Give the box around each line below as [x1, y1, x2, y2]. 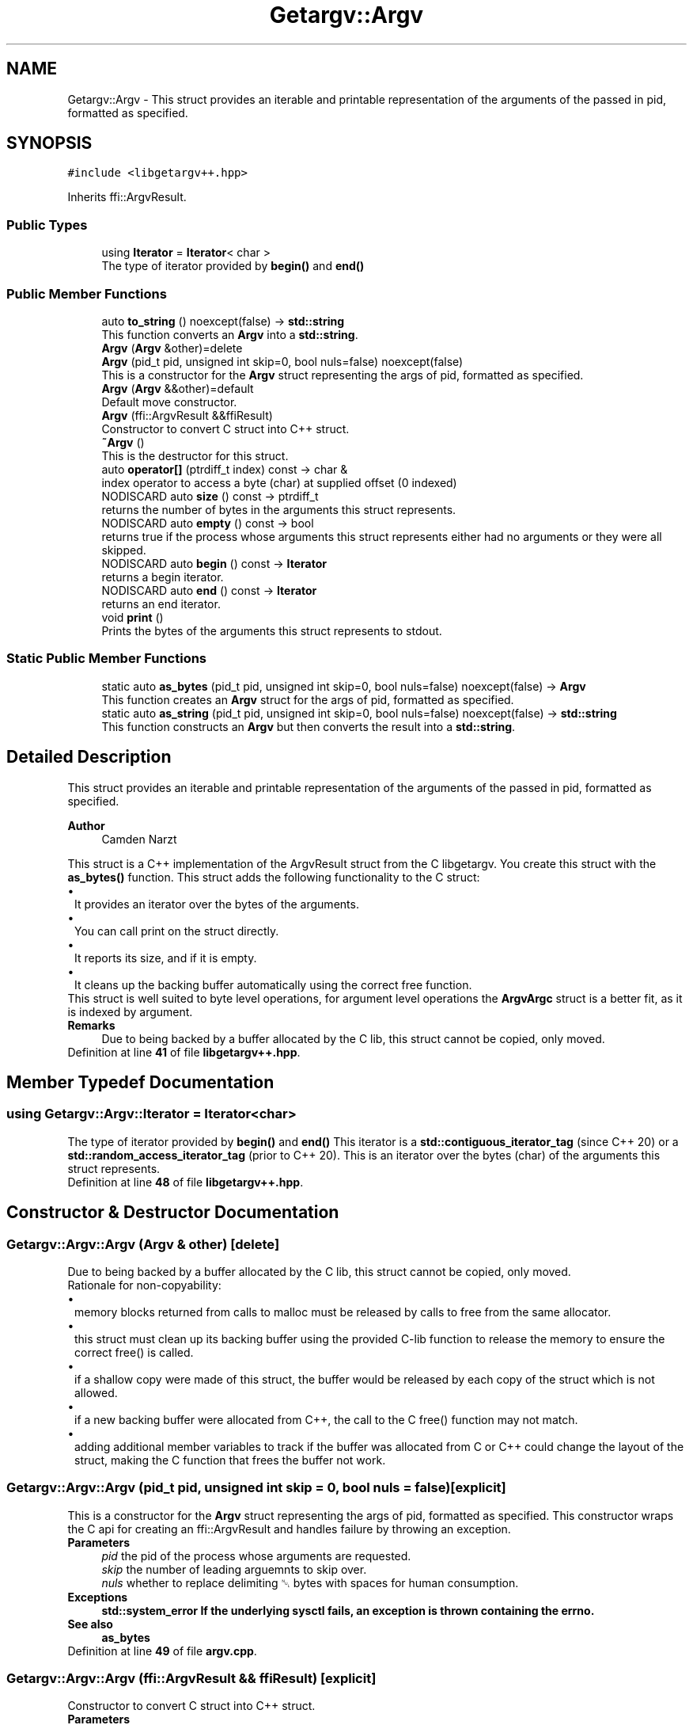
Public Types [6, 216, 88, 233]
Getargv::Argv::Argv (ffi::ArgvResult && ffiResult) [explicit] [6, 1670, 377, 1687]
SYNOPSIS [6, 133, 93, 154]
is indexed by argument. [67, 1004, 193, 1019]
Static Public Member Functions [6, 650, 207, 667]
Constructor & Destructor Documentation [6, 1202, 339, 1223]
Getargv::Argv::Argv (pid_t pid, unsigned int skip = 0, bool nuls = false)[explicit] [6, 1479, 506, 1496]
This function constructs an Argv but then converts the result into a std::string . [101, 719, 516, 733]
